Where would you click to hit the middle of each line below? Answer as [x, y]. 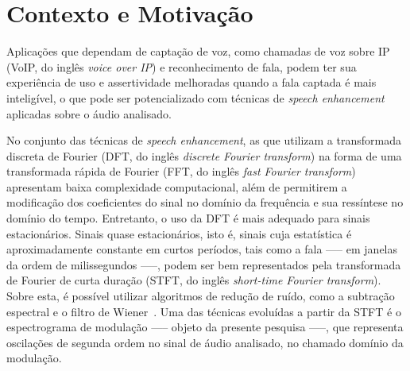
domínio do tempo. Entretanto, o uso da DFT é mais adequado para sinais [188, 218]
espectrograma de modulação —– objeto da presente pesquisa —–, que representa [205, 327]
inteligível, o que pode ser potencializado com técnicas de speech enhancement [195, 97]
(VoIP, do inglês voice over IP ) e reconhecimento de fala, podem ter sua [182, 66]
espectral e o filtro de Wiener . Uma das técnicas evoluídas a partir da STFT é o [204, 311]
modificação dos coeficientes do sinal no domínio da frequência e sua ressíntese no [205, 202]
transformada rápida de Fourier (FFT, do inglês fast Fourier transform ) [181, 171]
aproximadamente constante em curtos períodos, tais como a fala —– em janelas [202, 249]
